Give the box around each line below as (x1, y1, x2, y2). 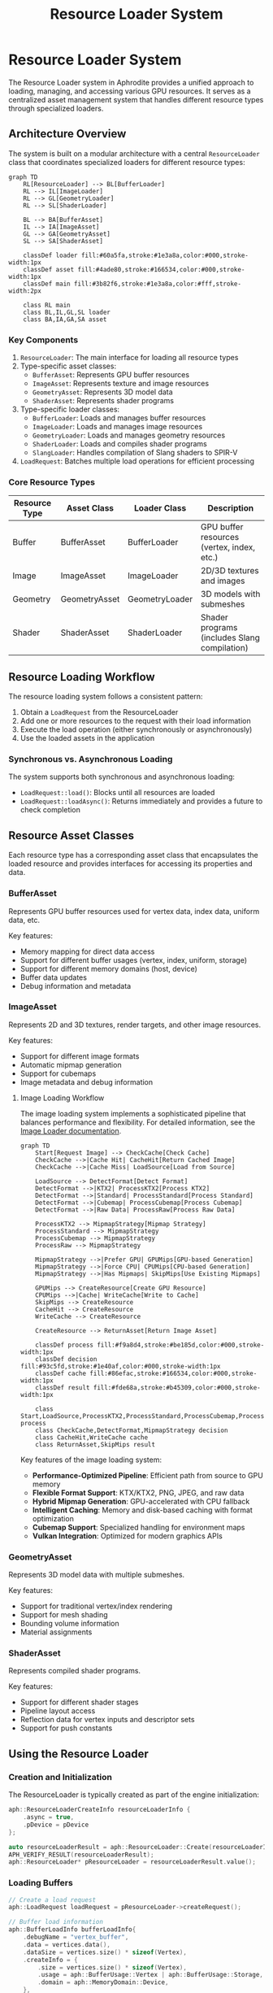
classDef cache (35, 1369, 87, 1377)
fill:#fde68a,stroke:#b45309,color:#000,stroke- (93, 1383, 262, 1391)
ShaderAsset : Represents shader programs (32, 396, 175, 406)
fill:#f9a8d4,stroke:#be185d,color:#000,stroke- (97, 1341, 265, 1349)
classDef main (23, 280, 71, 288)
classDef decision (35, 1355, 97, 1363)
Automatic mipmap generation (19, 1060, 122, 1069)
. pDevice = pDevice (23, 1821, 89, 1829)
